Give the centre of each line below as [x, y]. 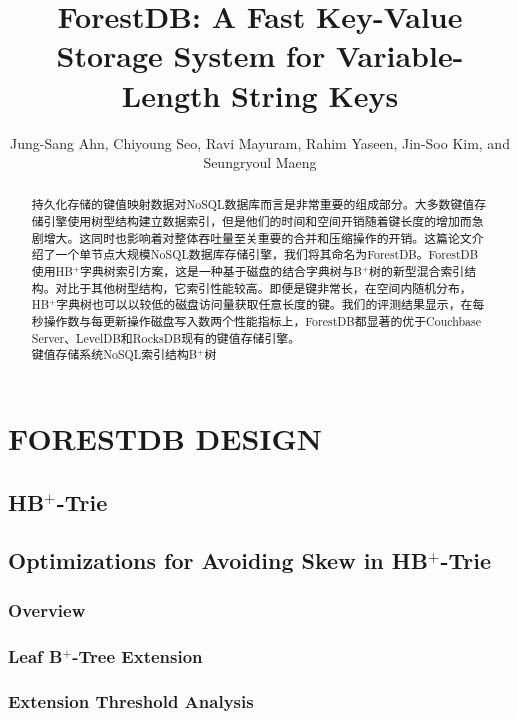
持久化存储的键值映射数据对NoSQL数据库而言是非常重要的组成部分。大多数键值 [253, 204]
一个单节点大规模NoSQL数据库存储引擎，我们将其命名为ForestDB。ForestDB [267, 254]
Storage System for [191, 55]
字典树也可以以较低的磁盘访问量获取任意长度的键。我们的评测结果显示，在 [264, 304]
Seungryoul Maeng [260, 162]
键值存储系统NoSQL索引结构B [114, 354]
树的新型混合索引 [417, 271]
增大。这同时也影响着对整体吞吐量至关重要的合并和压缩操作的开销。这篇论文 [257, 237]
